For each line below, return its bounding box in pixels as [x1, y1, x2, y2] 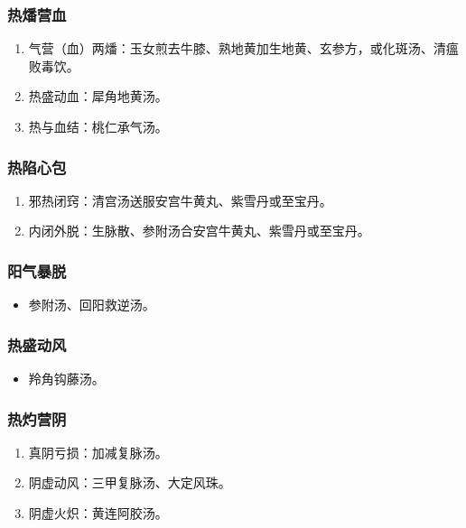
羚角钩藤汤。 [28, 369, 105, 388]
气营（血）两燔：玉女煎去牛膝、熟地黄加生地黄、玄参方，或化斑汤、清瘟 [28, 39, 459, 58]
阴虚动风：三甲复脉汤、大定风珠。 [28, 473, 231, 492]
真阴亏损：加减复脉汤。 [28, 442, 168, 461]
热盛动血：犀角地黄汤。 [28, 87, 168, 106]
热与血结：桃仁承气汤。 [28, 117, 168, 135]
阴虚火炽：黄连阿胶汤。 [28, 504, 168, 523]
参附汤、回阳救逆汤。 [28, 295, 155, 314]
